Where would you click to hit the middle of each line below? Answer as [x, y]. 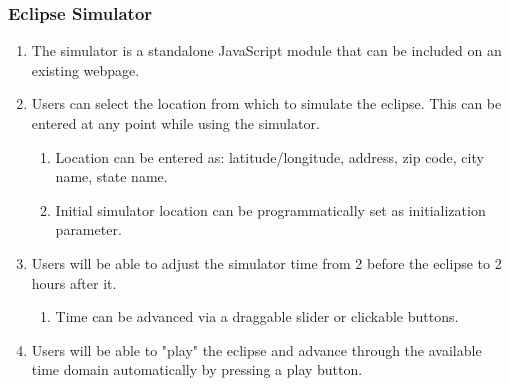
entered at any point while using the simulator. [175, 123]
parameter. [88, 229]
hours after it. [74, 282]
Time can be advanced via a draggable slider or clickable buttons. [257, 316]
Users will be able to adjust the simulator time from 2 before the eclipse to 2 [266, 262]
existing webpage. [85, 69]
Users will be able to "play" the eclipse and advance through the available [256, 349]
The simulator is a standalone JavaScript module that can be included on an [266, 50]
